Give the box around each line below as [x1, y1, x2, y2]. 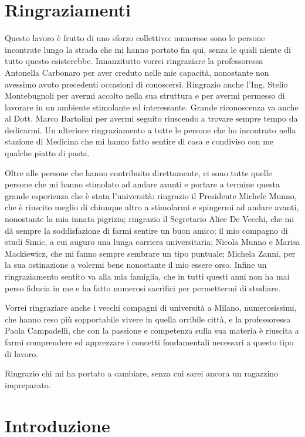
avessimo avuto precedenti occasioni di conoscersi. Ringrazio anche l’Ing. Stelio [5, 78, 288, 90]
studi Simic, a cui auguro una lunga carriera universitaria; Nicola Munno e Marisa [5, 236, 300, 248]
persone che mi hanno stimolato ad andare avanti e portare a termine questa [5, 178, 280, 190]
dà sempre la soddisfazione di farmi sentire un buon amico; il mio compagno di [5, 224, 288, 236]
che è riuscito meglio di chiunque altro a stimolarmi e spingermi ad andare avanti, [5, 201, 299, 213]
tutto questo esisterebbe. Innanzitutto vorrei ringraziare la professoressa [5, 55, 263, 67]
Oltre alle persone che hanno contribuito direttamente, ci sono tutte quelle [5, 166, 272, 179]
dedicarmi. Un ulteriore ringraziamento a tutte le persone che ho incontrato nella [5, 123, 296, 136]
